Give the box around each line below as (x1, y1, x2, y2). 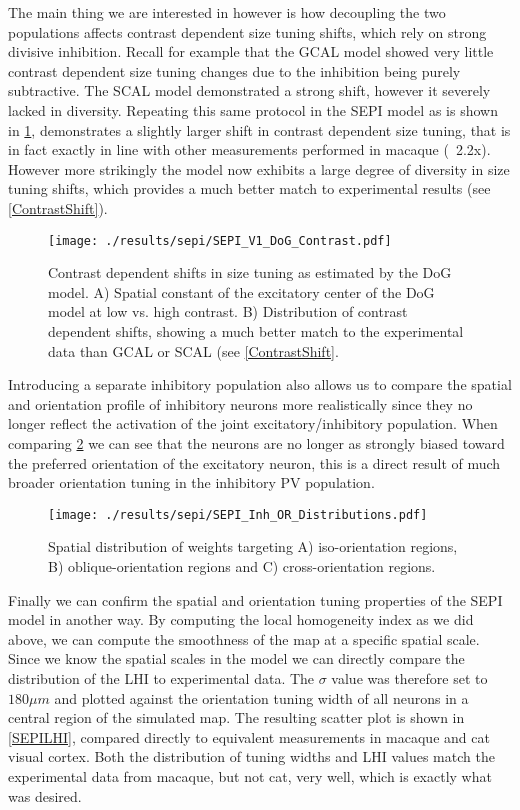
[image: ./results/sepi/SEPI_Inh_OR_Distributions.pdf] (48, 507, 428, 522)
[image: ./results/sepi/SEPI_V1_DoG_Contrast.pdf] (48, 233, 392, 248)
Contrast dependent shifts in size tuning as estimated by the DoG (48, 262, 452, 283)
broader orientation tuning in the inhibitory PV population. (8, 472, 375, 493)
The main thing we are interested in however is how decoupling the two (8, 2, 446, 22)
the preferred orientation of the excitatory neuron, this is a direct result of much (8, 452, 501, 473)
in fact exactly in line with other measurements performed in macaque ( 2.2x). (8, 139, 491, 160)
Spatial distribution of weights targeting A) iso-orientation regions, (48, 536, 458, 557)
